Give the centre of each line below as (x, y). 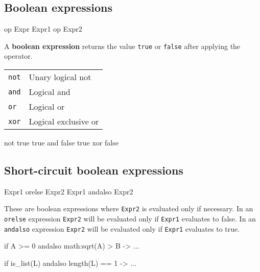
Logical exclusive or (64, 121)
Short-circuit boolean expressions (94, 170)
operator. (18, 56)
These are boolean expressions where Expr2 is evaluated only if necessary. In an (129, 208)
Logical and (50, 92)
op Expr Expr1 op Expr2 (43, 29)
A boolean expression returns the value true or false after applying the (122, 46)
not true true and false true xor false (61, 143)
